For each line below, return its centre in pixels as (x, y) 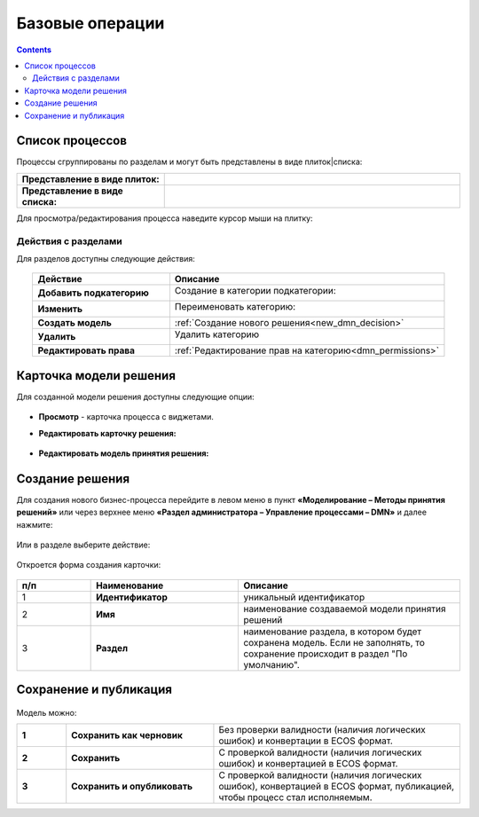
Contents (34, 50)
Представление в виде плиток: (90, 179)
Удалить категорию (217, 334)
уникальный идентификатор (304, 597)
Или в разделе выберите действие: (83, 545)
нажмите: (35, 524)
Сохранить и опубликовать (132, 787)
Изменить (60, 309)
